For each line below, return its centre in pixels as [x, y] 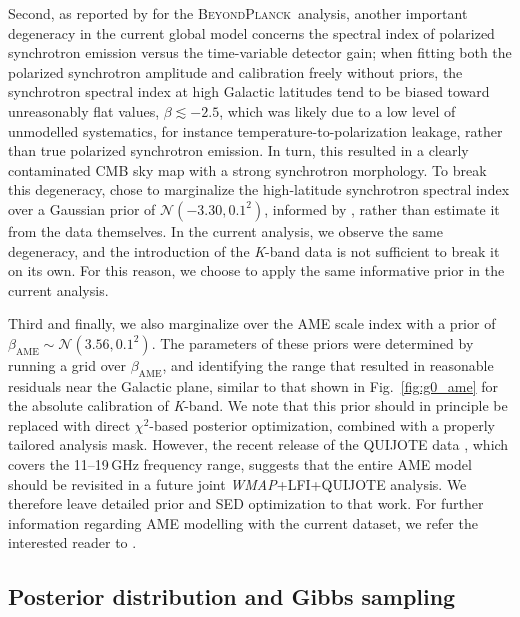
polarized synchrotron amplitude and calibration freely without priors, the [235, 71]
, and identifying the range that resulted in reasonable [328, 364]
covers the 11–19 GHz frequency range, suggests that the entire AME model [240, 464]
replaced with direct [69, 424]
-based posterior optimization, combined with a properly [322, 424]
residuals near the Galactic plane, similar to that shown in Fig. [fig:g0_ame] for [253, 385]
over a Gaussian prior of [82, 208]
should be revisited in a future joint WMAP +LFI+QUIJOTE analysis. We [237, 483]
